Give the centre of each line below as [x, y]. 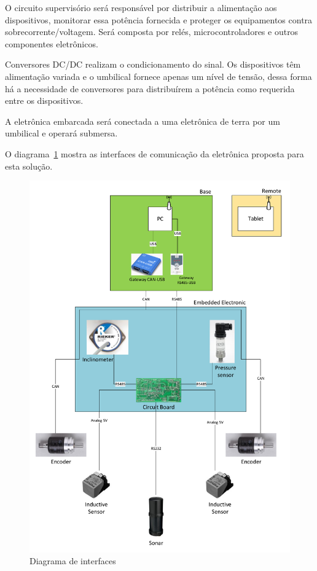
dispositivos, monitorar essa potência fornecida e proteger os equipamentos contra [159, 19]
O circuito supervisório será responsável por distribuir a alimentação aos [141, 7]
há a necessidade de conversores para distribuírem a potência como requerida [150, 88]
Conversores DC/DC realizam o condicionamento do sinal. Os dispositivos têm [153, 64]
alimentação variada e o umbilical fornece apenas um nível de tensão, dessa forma [158, 76]
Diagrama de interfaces [73, 561]
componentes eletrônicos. [52, 43]
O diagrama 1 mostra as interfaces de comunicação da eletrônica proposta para [155, 153]
